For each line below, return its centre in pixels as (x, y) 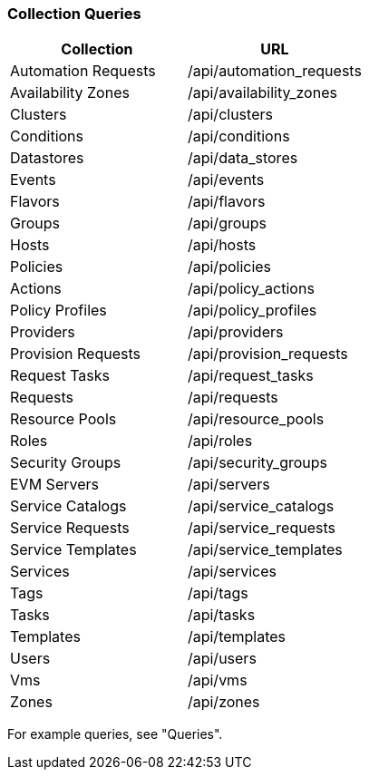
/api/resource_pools (256, 419)
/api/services (232, 572)
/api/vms (217, 680)
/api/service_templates (265, 550)
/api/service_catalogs (261, 506)
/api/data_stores (243, 158)
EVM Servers (54, 485)
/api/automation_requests (274, 71)
